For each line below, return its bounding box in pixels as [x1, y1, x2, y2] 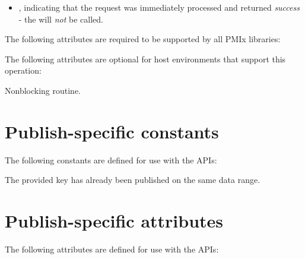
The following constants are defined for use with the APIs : [5, 153, 217, 166]
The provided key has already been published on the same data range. [5, 173, 260, 186]
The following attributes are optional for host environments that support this [5, 52, 286, 65]
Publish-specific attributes [5, 209, 224, 233]
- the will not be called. [18, 12, 103, 25]
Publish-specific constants [5, 119, 219, 143]
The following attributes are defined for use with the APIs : [5, 243, 219, 255]
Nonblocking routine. [5, 84, 81, 96]
